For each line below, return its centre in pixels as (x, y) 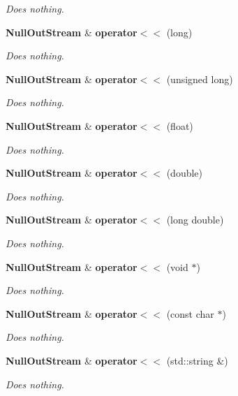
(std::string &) (197, 360)
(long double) (195, 220)
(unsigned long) (200, 79)
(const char (190, 313)
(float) (180, 125)
